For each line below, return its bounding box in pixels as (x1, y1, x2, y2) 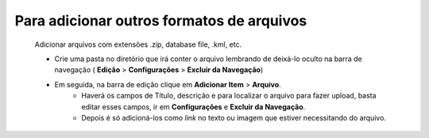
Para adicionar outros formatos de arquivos (14, 12, 307, 29)
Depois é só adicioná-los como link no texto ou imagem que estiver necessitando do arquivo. (81, 113, 387, 122)
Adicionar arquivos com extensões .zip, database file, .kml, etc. (34, 40, 242, 49)
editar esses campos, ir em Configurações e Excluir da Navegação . (81, 102, 306, 111)
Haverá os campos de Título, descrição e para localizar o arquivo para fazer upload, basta (81, 91, 377, 101)
